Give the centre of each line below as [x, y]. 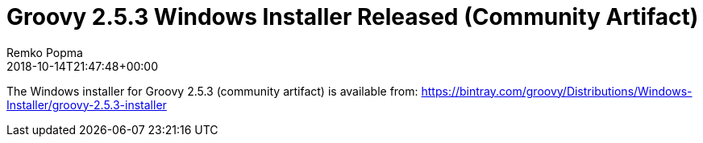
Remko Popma [45, 52]
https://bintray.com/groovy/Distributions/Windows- [557, 91]
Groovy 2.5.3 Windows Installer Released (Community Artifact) [353, 17]
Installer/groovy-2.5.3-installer [87, 104]
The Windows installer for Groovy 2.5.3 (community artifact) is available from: [212, 91]
